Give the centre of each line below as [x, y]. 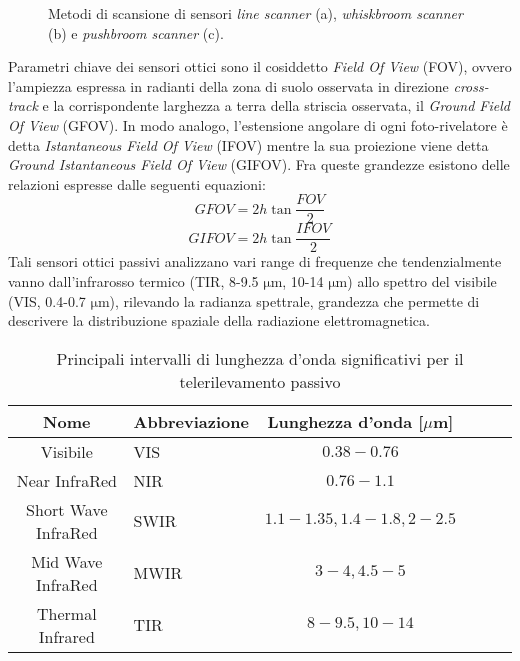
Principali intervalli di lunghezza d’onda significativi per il [260, 358]
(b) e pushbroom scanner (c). [136, 32]
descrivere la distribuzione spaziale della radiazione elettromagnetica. [219, 320]
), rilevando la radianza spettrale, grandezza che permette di [294, 300]
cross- [471, 85]
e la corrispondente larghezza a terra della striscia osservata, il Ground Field [276, 105]
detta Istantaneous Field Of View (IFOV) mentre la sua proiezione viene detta [248, 144]
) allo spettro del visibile [422, 281]
